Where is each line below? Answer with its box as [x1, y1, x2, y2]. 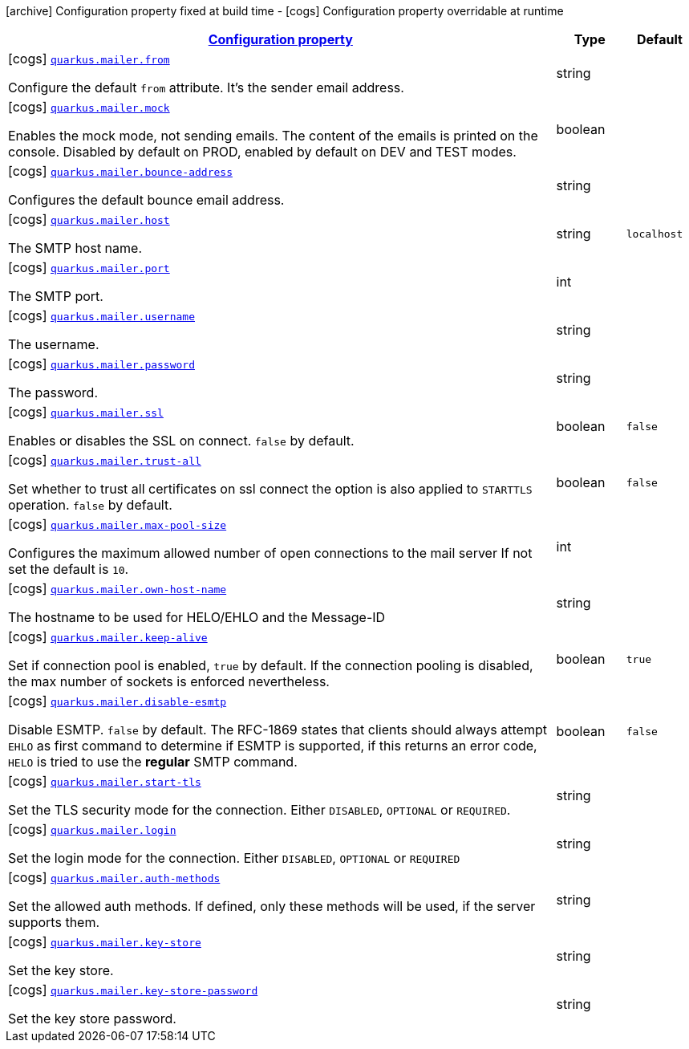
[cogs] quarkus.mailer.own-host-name [8, 580, 227, 596]
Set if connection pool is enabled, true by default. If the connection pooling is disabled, [8, 657, 533, 673]
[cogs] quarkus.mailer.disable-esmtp [8, 693, 227, 709]
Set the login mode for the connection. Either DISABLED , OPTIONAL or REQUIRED [8, 850, 460, 866]
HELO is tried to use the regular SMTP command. [8, 754, 298, 770]
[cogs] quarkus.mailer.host [8, 211, 170, 227]
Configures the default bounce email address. [8, 192, 285, 208]
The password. [8, 384, 99, 400]
